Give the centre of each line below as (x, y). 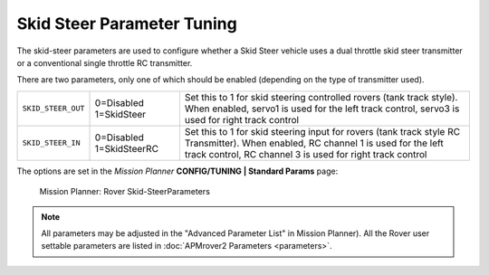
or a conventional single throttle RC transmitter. (105, 62)
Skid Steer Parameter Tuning (127, 24)
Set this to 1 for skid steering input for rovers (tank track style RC (322, 131)
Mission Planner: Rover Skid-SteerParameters (125, 192)
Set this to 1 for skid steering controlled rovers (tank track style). (321, 97)
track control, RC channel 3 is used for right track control (306, 154)
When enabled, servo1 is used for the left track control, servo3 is (322, 109)
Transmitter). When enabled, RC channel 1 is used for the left (314, 143)
